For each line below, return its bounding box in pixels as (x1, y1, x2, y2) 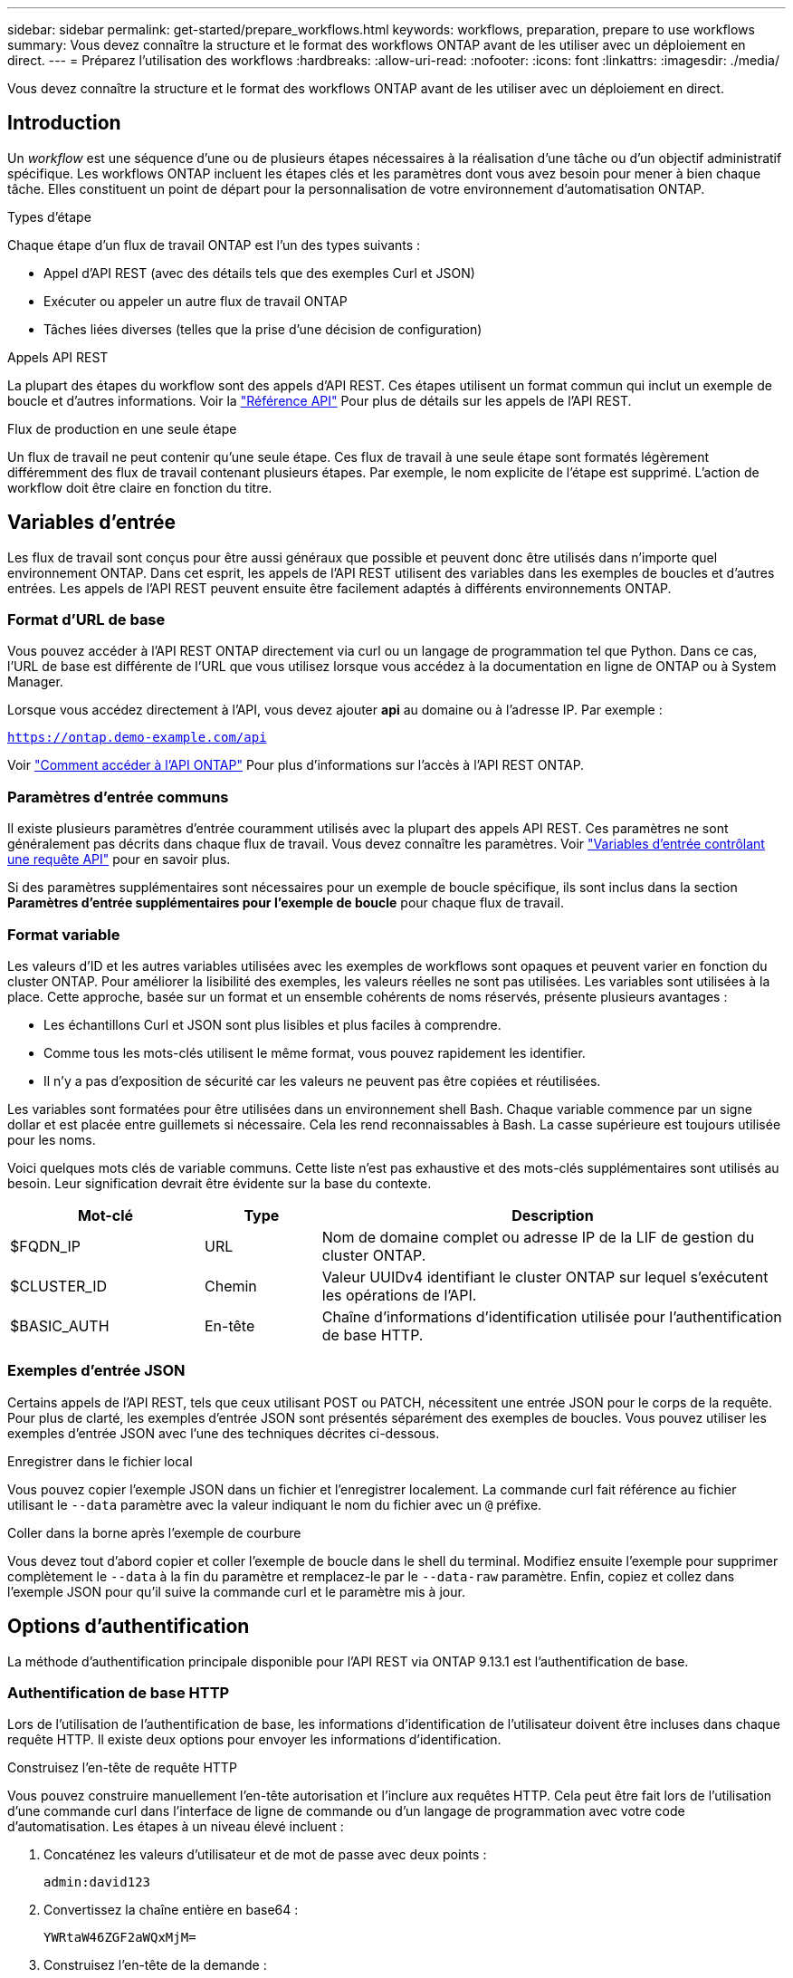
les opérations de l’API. (321, 1285, 477, 1304)
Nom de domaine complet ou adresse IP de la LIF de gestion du (321, 1227, 755, 1246)
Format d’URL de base (7, 610, 166, 629)
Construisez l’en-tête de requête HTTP (7, 1760, 237, 1776)
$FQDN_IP (10, 1236, 81, 1255)
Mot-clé (77, 1205, 134, 1224)
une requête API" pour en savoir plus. (7, 851, 231, 868)
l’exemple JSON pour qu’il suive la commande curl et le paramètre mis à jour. (7, 1583, 465, 1599)
